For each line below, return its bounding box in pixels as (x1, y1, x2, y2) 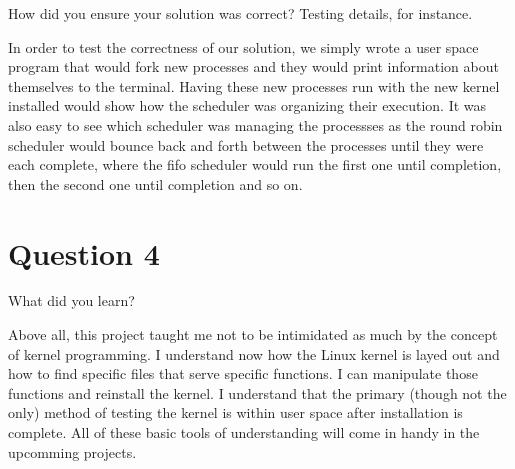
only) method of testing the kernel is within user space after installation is (8, 402, 463, 423)
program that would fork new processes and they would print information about (8, 56, 499, 77)
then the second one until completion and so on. (8, 173, 303, 194)
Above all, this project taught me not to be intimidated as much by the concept (8, 324, 498, 345)
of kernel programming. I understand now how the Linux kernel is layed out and (8, 343, 500, 364)
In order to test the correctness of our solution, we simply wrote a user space (8, 36, 479, 57)
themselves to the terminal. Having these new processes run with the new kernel (8, 75, 500, 96)
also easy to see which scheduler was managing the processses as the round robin (8, 114, 503, 135)
